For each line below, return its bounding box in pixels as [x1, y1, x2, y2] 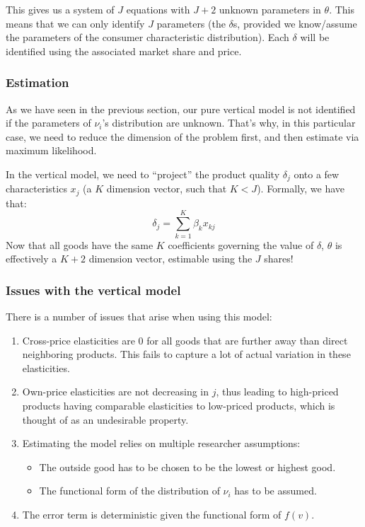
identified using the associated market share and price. [6, 43, 242, 58]
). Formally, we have [257, 181, 345, 196]
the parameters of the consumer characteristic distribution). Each [6, 30, 289, 45]
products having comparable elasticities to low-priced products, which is [22, 398, 335, 412]
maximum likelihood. [6, 143, 97, 158]
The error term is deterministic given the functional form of [22, 506, 282, 521]
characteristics [6, 181, 67, 196]
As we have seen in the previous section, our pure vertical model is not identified [6, 101, 356, 116]
